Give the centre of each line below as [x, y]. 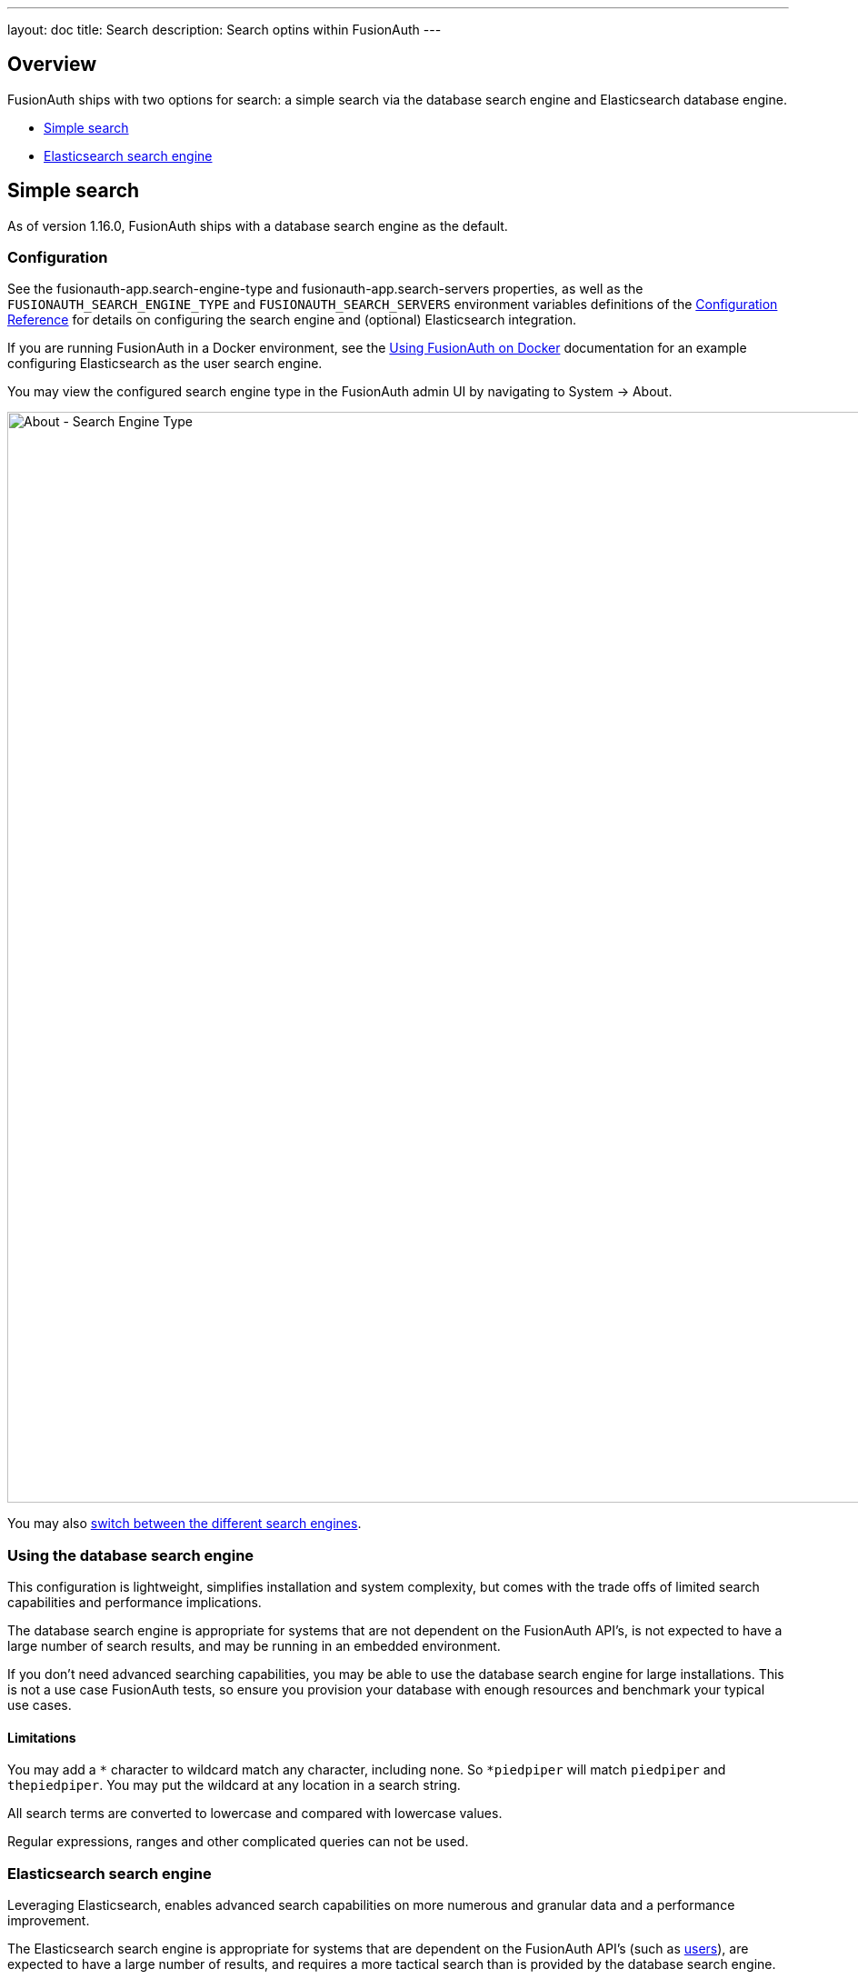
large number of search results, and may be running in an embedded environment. [254, 1646]
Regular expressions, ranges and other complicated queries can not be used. [238, 1842]
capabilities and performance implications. [135, 1603]
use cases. [40, 1705]
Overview [52, 65]
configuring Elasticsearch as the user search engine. [165, 364]
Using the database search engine [131, 1555]
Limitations [42, 1737]
